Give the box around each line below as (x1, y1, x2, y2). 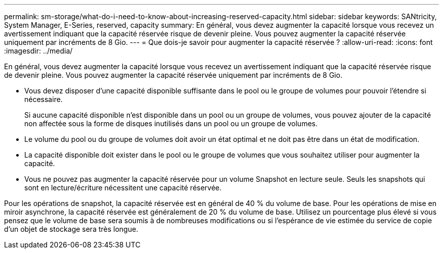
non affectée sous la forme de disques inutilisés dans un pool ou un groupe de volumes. (24, 119, 318, 128)
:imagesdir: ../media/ (4, 46, 73, 55)
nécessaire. (24, 95, 63, 104)
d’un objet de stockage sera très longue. (4, 225, 139, 233)
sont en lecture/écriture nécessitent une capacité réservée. (24, 183, 222, 192)
